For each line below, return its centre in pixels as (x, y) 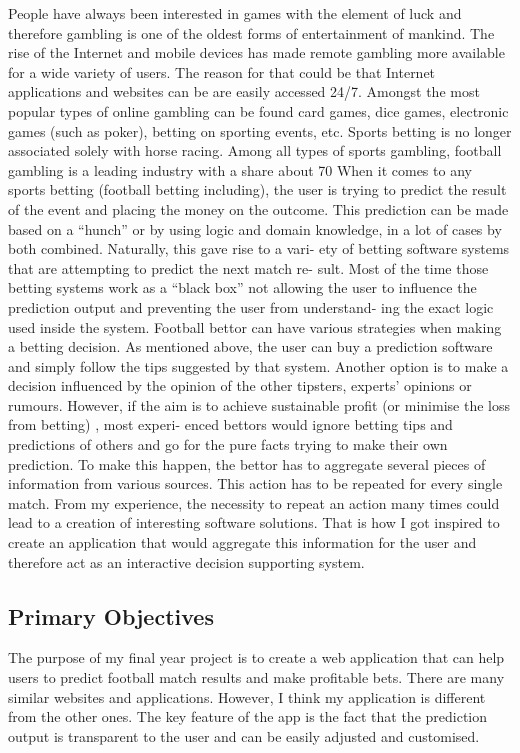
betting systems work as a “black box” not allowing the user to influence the (242, 287)
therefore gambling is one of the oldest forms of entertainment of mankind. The (251, 32)
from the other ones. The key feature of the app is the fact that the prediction (248, 716)
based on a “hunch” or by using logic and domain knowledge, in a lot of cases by (255, 228)
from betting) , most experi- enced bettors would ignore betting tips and (230, 424)
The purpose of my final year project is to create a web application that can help (256, 657)
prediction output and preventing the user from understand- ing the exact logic (251, 306)
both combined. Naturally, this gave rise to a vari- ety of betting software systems (259, 248)
